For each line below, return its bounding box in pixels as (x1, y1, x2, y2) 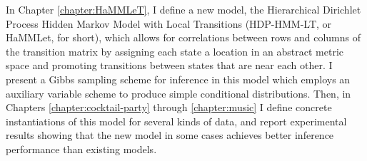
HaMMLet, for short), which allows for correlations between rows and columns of (6, 30, 361, 45)
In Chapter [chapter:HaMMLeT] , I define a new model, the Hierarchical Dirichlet (6, 2, 361, 16)
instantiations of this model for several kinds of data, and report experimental (6, 113, 347, 128)
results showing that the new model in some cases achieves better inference (6, 128, 334, 142)
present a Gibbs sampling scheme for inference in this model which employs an (6, 71, 351, 86)
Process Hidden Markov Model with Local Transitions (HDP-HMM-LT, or (6, 16, 332, 31)
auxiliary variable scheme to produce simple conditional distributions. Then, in (6, 85, 351, 100)
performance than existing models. (6, 141, 157, 156)
